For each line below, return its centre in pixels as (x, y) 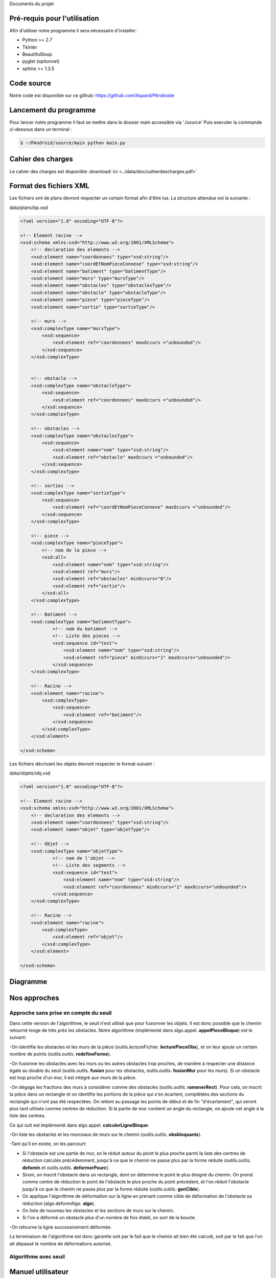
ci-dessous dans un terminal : (41, 129)
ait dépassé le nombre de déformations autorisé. (61, 1243)
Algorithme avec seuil (37, 1257)
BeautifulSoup (37, 54)
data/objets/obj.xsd (30, 773)
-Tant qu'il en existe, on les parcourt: (48, 1144)
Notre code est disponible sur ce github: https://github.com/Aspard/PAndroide (92, 95)
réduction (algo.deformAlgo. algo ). (59, 1203)
